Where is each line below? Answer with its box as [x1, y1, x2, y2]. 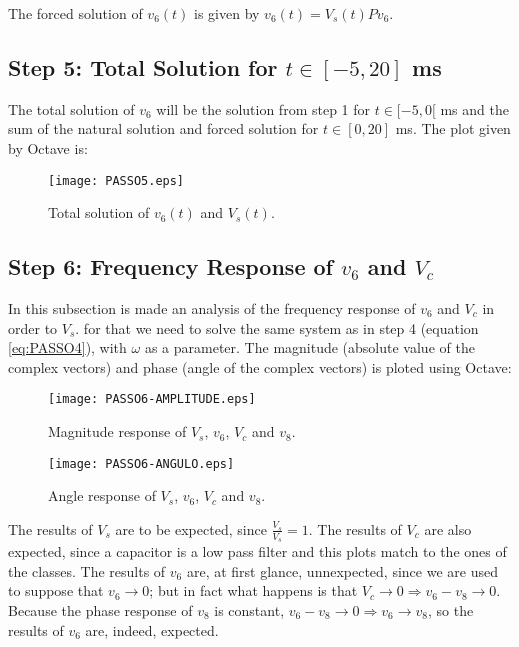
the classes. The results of [8, 560, 166, 581]
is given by [194, 3, 260, 23]
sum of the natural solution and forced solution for [8, 118, 319, 139]
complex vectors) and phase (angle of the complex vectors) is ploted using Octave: [8, 356, 512, 377]
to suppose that [8, 580, 104, 601]
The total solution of [8, 98, 135, 119]
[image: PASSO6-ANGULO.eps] [48, 456, 235, 471]
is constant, [214, 599, 285, 620]
